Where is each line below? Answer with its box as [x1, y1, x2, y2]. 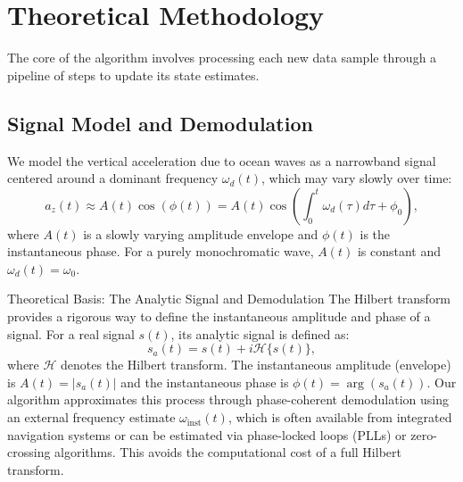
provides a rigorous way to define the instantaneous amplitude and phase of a [7, 307, 431, 326]
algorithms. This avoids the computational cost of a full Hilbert [54, 443, 401, 461]
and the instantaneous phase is [120, 372, 289, 391]
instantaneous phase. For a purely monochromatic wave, [7, 242, 314, 261]
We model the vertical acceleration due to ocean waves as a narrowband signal [7, 151, 436, 170]
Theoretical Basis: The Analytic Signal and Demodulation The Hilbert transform [7, 289, 451, 308]
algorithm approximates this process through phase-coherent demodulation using [7, 390, 449, 409]
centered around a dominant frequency [7, 169, 219, 187]
